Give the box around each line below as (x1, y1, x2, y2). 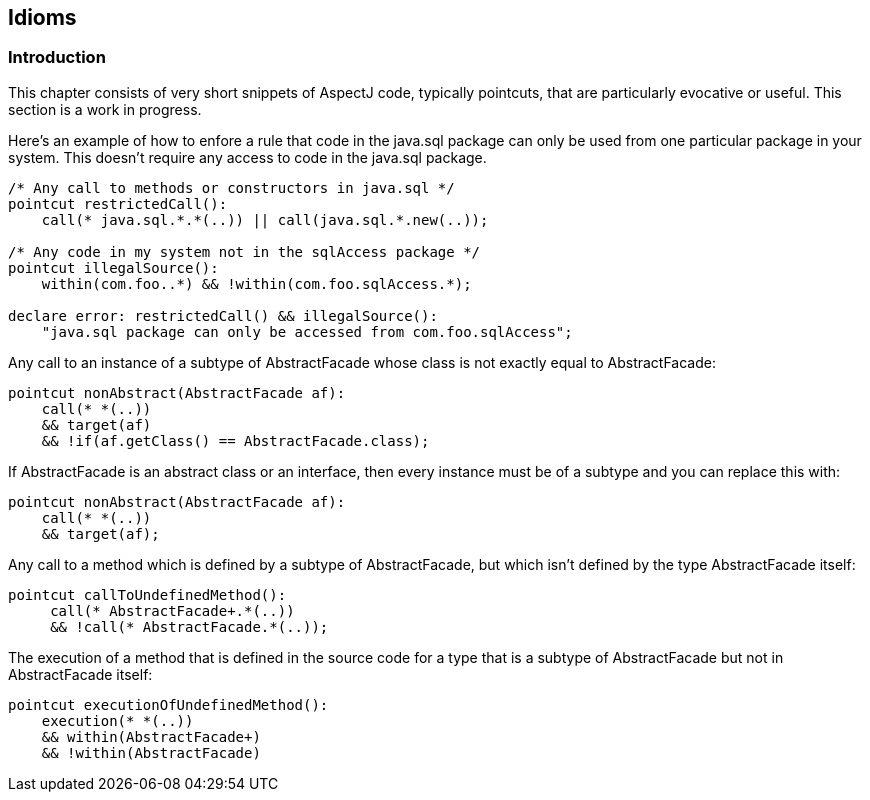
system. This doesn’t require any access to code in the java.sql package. (8, 148, 487, 166)
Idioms (8, 5, 77, 30)
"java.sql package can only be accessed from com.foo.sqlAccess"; (41, 323, 573, 340)
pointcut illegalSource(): (8, 259, 219, 276)
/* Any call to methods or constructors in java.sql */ (8, 179, 455, 196)
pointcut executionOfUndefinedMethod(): (8, 696, 329, 713)
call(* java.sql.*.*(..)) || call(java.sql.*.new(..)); (41, 211, 489, 228)
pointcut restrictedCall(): (8, 195, 228, 212)
